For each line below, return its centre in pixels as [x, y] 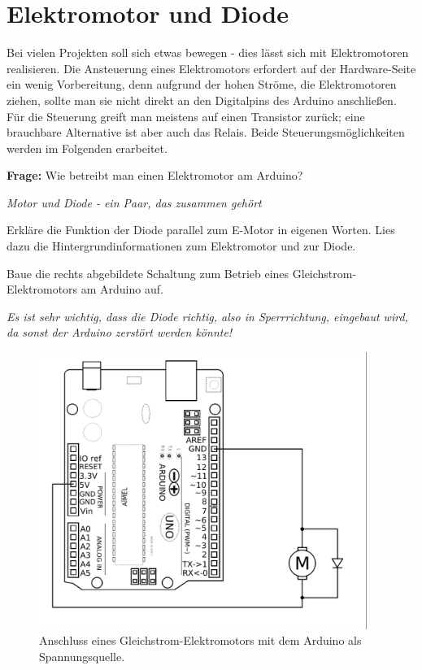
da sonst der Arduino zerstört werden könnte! [120, 332]
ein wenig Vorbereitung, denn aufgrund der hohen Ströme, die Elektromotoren [202, 84]
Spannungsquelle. [82, 656]
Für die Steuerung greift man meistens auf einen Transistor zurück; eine [186, 116]
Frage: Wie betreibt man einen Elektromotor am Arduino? [155, 175]
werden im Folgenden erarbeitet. [87, 148]
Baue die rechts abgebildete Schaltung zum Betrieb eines [148, 273]
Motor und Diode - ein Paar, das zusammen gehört [134, 202]
